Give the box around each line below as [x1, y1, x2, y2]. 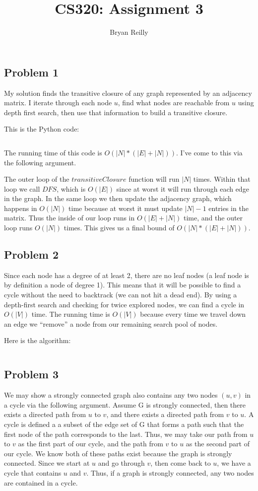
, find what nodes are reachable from [118, 97, 230, 108]
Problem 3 [4, 366, 59, 382]
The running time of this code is [4, 147, 102, 157]
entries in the [208, 203, 249, 213]
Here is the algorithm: [4, 335, 71, 346]
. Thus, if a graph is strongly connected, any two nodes [86, 467, 254, 478]
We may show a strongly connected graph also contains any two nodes [4, 390, 218, 400]
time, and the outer [184, 212, 243, 223]
